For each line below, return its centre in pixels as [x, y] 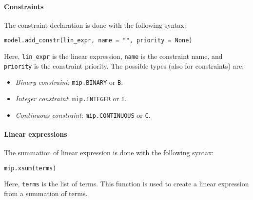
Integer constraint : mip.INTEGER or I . [71, 99]
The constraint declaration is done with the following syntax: [95, 25]
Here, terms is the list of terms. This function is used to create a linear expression [126, 184]
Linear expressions [36, 134]
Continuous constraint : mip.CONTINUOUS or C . [83, 115]
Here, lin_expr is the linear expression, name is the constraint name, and [113, 56]
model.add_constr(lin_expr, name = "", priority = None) [98, 41]
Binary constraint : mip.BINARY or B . [69, 82]
